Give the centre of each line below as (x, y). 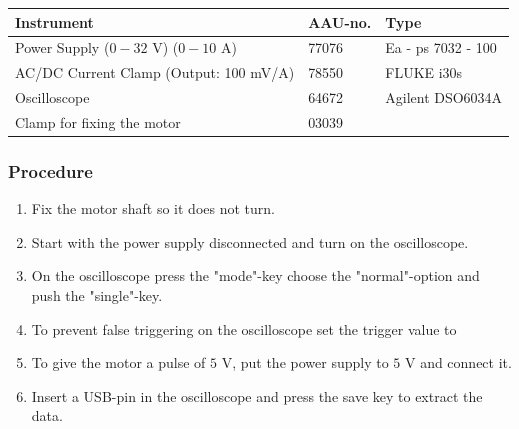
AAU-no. (340, 21)
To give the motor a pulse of (118, 362)
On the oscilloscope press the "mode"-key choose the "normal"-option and (255, 275)
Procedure (50, 170)
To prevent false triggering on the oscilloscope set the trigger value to (244, 328)
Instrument (54, 21)
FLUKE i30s (424, 72)
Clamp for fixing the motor (98, 121)
